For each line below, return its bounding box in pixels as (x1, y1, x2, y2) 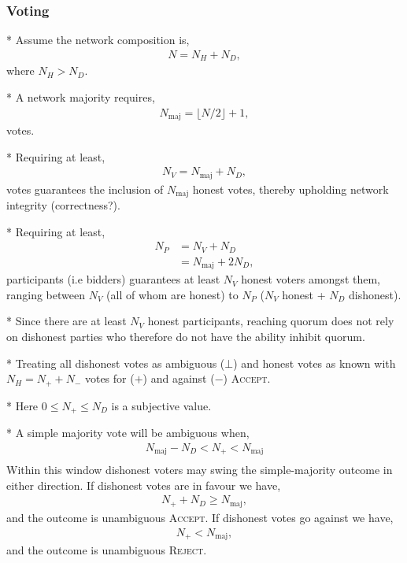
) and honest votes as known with (233, 354, 396, 371)
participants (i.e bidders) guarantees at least (6, 271, 220, 287)
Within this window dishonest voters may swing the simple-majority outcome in (6, 461, 393, 478)
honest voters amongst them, (241, 271, 380, 287)
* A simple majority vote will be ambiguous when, (6, 424, 250, 441)
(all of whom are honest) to (106, 286, 239, 302)
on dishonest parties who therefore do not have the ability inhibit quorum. (6, 328, 365, 345)
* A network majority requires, (6, 88, 155, 105)
